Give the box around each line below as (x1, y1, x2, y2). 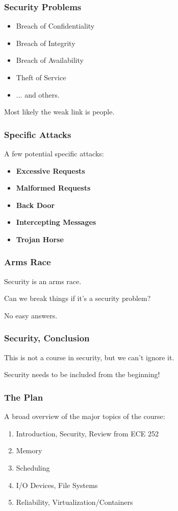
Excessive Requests (16, 165, 85, 176)
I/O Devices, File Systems (16, 479, 98, 490)
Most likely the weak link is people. (4, 106, 115, 117)
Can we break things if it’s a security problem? (4, 293, 151, 304)
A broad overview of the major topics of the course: (4, 411, 165, 422)
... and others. (16, 89, 60, 100)
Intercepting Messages (16, 217, 96, 227)
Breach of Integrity (16, 37, 75, 48)
